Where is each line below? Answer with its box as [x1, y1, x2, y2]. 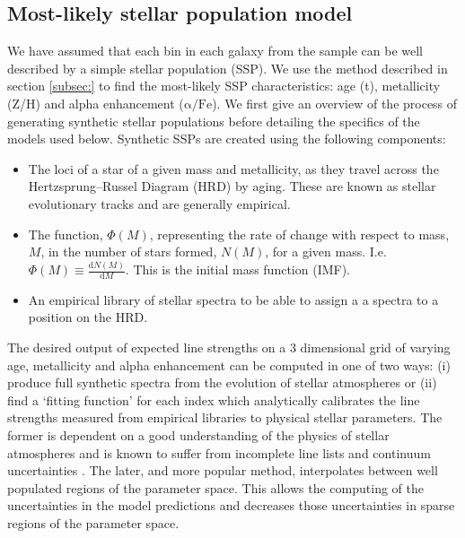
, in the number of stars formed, [40, 242, 217, 261]
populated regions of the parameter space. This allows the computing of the [7, 478, 424, 497]
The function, [28, 224, 103, 243]
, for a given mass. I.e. [265, 242, 387, 261]
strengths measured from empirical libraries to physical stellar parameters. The [7, 408, 443, 427]
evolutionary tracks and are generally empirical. [28, 194, 291, 213]
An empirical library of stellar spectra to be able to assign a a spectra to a [28, 290, 439, 308]
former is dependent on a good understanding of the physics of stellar [7, 426, 390, 445]
